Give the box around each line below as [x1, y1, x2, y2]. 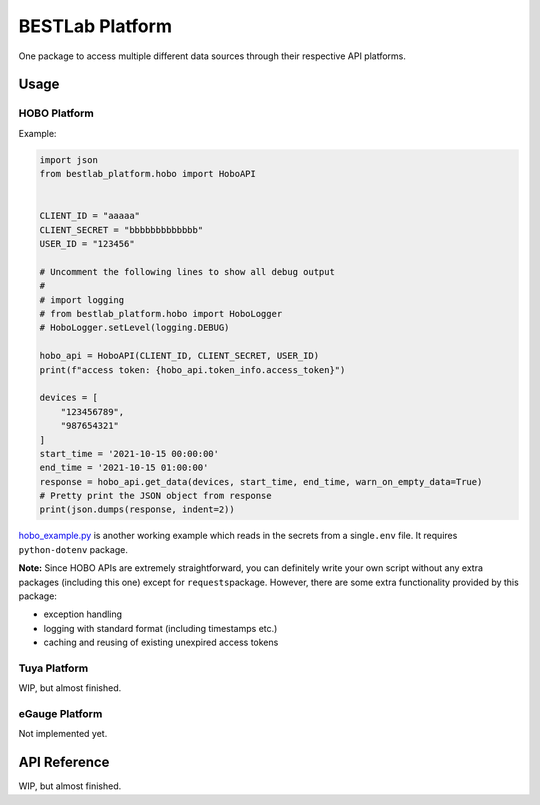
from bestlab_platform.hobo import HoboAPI [39, 168, 257, 180]
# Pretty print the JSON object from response [39, 490, 272, 502]
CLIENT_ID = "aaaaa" [39, 210, 140, 222]
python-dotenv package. [18, 543, 129, 555]
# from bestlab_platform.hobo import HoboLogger [39, 308, 283, 319]
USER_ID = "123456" [39, 238, 135, 250]
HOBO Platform [18, 106, 95, 120]
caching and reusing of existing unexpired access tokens [43, 636, 279, 649]
